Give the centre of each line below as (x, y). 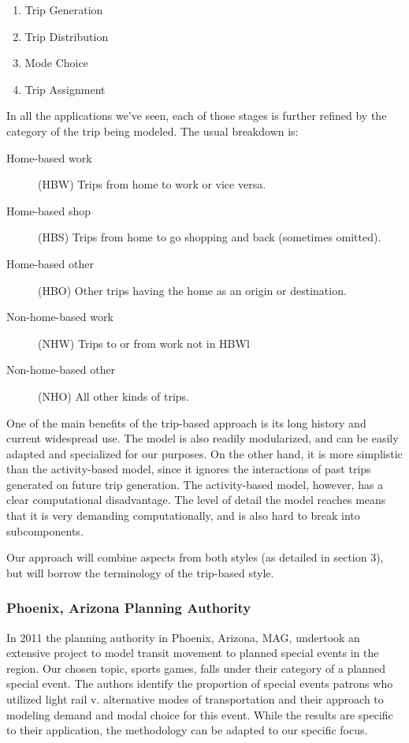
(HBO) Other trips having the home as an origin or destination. (192, 290)
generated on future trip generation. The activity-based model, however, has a (195, 484)
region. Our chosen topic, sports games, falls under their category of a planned (196, 668)
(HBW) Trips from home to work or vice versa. (152, 184)
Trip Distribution (67, 36)
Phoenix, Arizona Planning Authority (129, 608)
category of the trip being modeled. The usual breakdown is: (152, 131)
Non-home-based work (60, 317)
